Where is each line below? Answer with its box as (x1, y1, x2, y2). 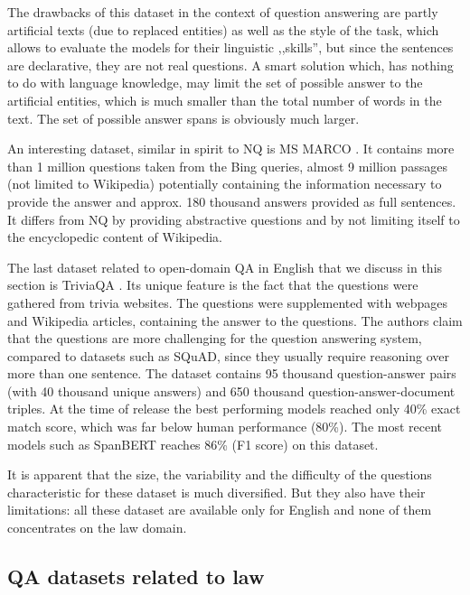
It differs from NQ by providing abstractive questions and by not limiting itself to (7, 209, 460, 228)
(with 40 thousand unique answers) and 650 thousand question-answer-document (7, 381, 456, 400)
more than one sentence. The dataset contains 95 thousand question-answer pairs (7, 364, 456, 383)
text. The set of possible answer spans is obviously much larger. (7, 108, 360, 127)
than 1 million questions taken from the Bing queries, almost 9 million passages (7, 156, 447, 175)
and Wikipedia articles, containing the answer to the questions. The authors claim (7, 311, 463, 330)
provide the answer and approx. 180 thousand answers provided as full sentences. (7, 191, 456, 210)
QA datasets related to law (7, 562, 265, 590)
